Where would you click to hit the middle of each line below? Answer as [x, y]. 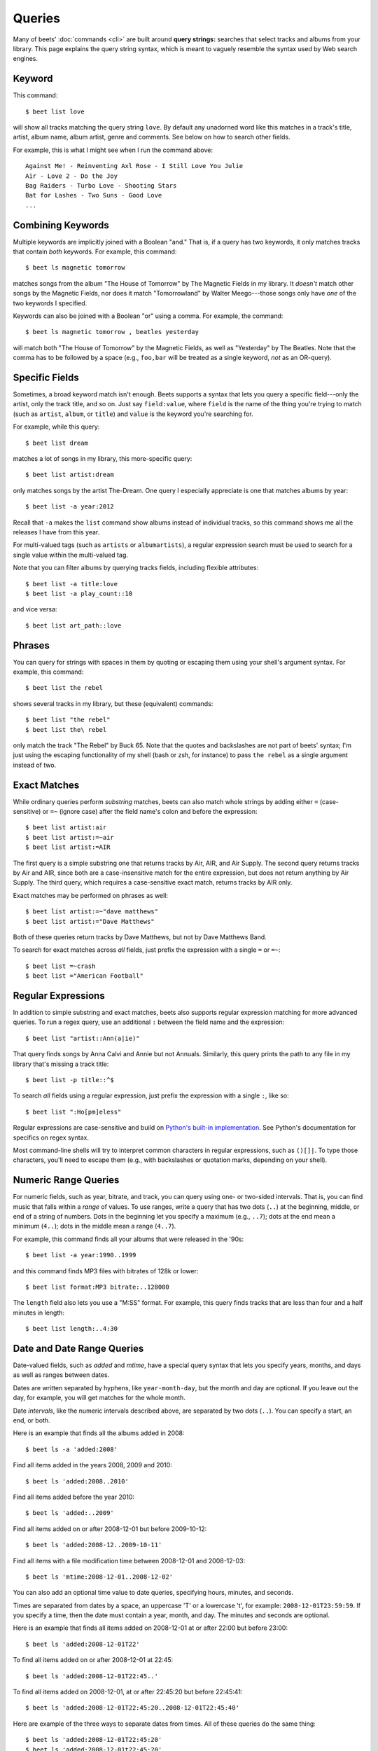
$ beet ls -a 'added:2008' [72, 1449]
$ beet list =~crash [61, 966]
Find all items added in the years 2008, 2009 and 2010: [93, 1465]
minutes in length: [39, 1313]
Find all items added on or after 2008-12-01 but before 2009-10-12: [110, 1529]
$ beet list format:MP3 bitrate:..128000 [97, 1287]
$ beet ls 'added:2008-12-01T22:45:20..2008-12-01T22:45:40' [132, 1708]
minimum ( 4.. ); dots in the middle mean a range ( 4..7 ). [94, 1226]
